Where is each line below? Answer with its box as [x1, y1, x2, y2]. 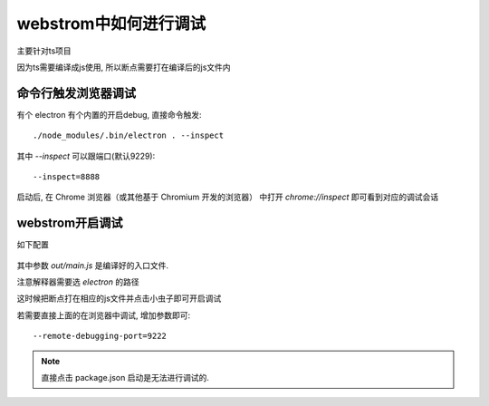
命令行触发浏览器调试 [16, 85, 136, 101]
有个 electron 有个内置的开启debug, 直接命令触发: [16, 109, 203, 120]
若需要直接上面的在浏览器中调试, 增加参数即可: [16, 309, 191, 321]
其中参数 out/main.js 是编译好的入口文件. [16, 259, 169, 271]
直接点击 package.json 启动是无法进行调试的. [41, 372, 210, 383]
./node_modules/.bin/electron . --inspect [33, 130, 225, 140]
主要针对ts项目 [16, 45, 72, 56]
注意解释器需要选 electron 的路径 [16, 276, 139, 287]
